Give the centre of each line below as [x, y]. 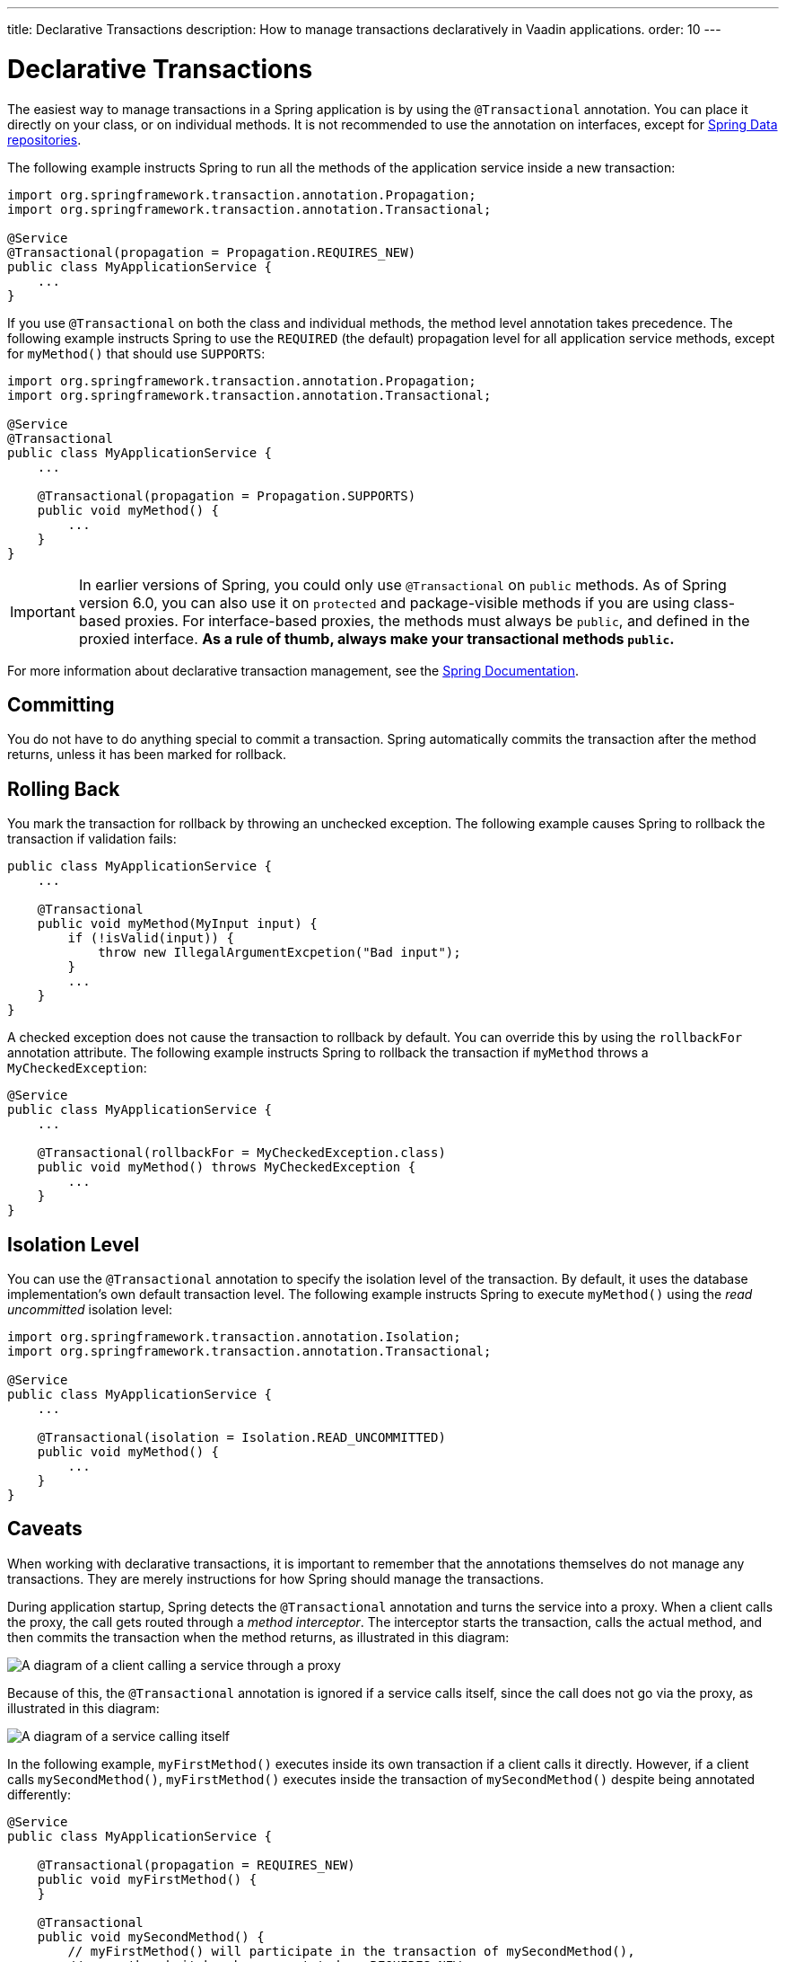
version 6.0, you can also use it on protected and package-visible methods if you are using [384, 602]
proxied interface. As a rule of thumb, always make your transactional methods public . [376, 638]
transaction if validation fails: [92, 839]
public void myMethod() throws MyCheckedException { [227, 1167]
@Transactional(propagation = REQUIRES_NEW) [196, 1865]
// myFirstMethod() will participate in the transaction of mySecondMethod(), [351, 1951]
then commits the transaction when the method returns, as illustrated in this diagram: [258, 1637]
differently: [39, 1794]
